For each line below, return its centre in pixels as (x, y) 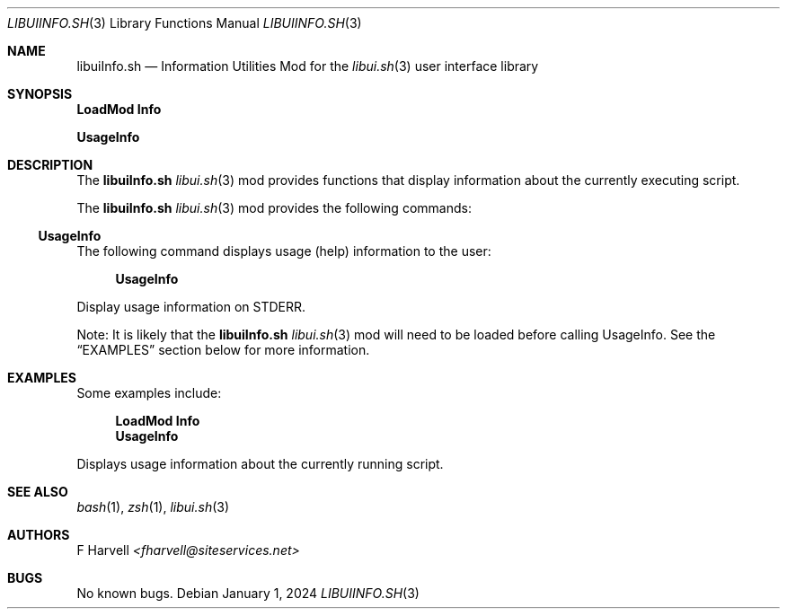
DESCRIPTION (50, 165)
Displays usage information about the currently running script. (260, 464)
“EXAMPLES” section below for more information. (223, 350)
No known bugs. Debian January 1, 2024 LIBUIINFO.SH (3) (248, 593)
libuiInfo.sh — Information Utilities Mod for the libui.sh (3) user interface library (308, 66)
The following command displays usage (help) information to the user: (284, 251)
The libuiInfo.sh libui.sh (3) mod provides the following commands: (274, 208)
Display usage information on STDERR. (191, 307)
